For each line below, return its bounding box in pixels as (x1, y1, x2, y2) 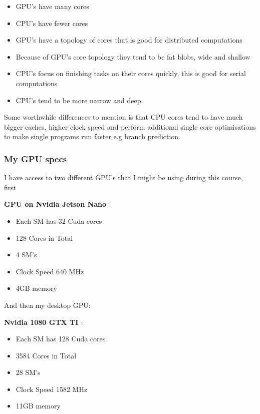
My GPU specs (4, 152, 67, 165)
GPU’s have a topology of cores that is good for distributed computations (16, 35, 242, 45)
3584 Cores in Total (16, 350, 77, 360)
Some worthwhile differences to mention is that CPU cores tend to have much (4, 112, 243, 122)
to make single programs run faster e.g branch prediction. (4, 131, 181, 142)
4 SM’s (16, 249, 37, 260)
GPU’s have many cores (16, 1, 89, 11)
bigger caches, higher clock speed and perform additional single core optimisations (4, 121, 256, 132)
